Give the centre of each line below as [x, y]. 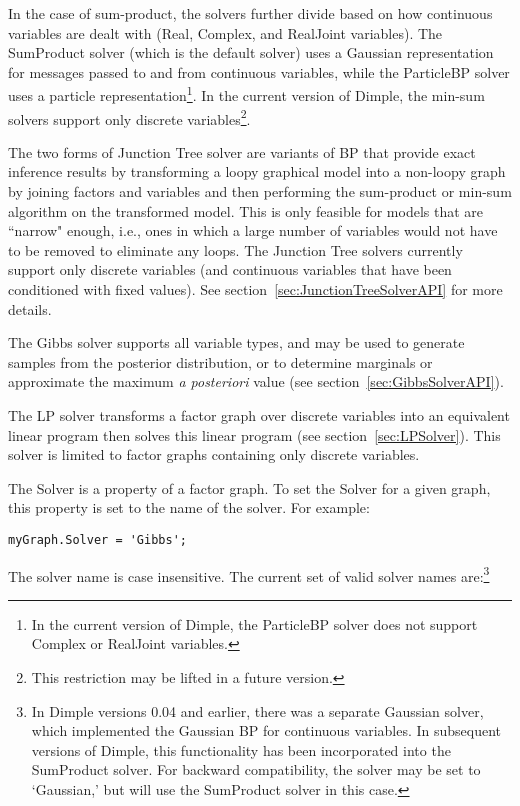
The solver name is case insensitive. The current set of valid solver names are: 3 [249, 574]
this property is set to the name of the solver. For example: [189, 507]
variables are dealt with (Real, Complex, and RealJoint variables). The [225, 32]
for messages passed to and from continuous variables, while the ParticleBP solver [259, 71]
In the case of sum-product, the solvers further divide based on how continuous [250, 13]
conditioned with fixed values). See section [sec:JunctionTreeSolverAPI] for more [255, 289]
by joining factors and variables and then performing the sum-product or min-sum [260, 191]
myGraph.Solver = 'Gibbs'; [97, 539]
